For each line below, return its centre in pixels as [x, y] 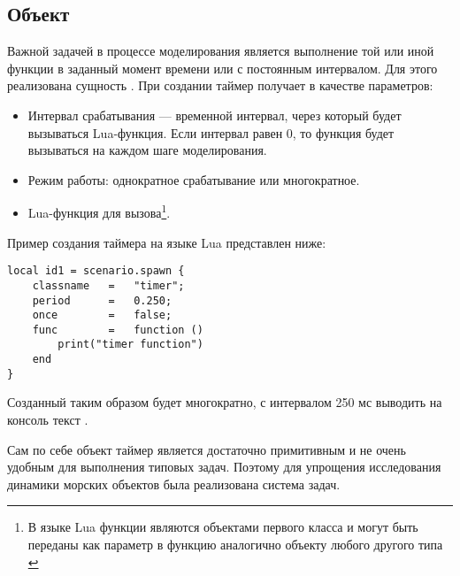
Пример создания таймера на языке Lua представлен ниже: [167, 242]
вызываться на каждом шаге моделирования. [147, 150]
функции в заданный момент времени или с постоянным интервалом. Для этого [222, 68]
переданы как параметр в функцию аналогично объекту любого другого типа [235, 545]
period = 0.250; [102, 300]
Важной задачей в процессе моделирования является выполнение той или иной [221, 51]
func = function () [118, 330]
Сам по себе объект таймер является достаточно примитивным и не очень [207, 449]
